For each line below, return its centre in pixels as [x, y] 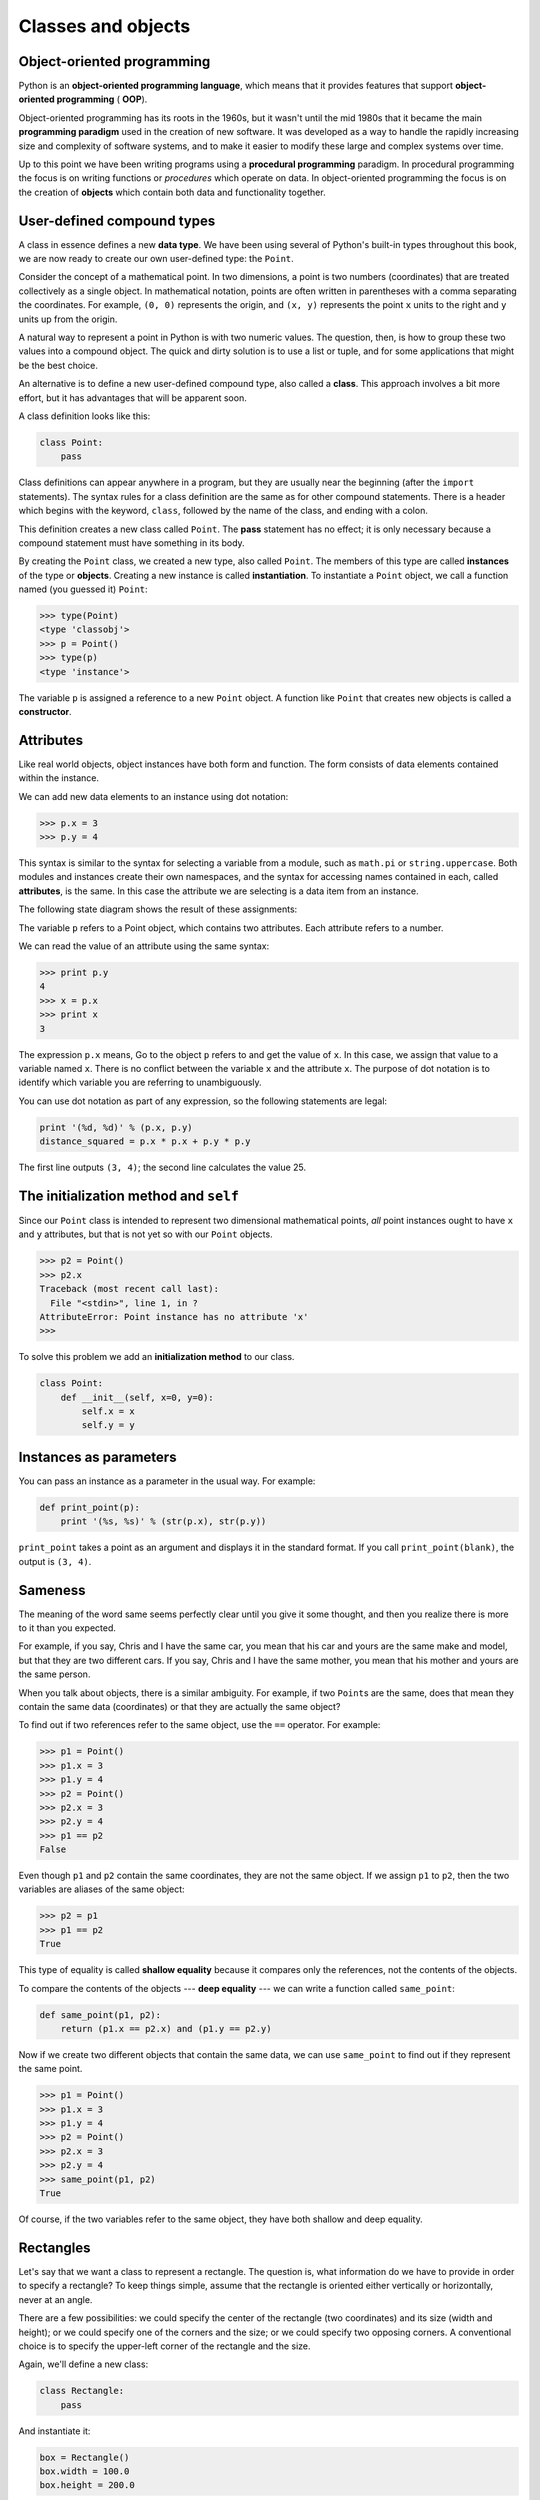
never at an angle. [55, 2299]
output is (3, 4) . [55, 1561]
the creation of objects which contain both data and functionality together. [172, 192]
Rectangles [54, 2247]
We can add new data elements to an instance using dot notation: [153, 796]
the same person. [54, 1674]
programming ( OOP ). [102, 99]
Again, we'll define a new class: [83, 2364]
